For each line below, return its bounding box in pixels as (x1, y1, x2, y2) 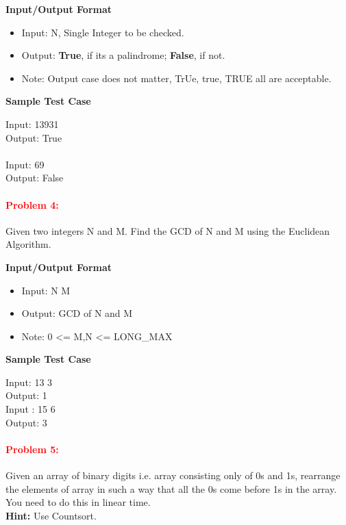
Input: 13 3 (5, 374, 53, 389)
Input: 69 (5, 157, 45, 171)
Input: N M (21, 283, 71, 297)
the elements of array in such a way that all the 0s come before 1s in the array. (5, 481, 337, 496)
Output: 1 (5, 388, 47, 402)
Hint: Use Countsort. (5, 508, 97, 522)
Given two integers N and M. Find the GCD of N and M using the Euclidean (5, 223, 330, 238)
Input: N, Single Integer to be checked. (21, 25, 184, 39)
